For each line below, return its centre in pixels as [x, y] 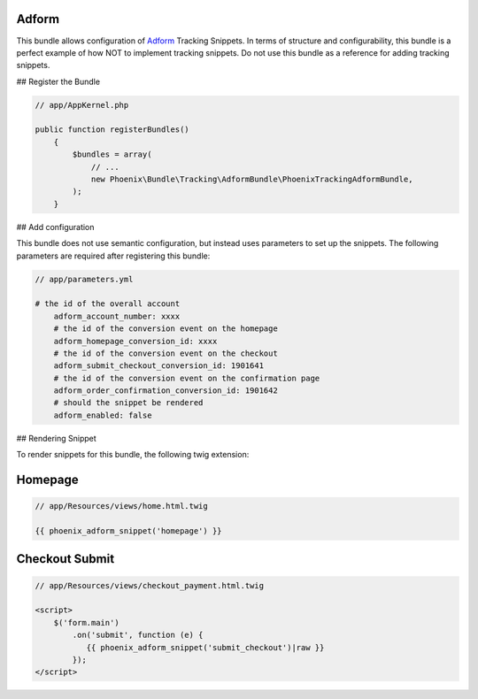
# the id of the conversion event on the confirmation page [187, 378]
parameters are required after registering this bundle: [113, 256]
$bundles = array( [112, 154]
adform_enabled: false [103, 415]
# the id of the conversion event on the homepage [166, 329]
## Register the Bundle [58, 81]
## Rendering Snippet [56, 438]
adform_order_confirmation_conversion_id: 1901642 [166, 391]
